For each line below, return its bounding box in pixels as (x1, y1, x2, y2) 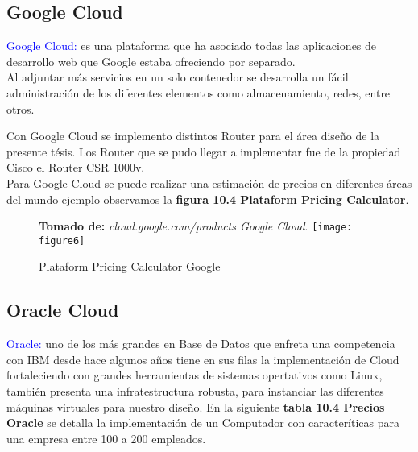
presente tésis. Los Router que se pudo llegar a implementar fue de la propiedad (6, 143, 401, 160)
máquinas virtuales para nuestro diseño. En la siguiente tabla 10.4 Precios (6, 398, 385, 415)
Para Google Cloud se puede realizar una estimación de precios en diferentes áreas (6, 174, 412, 191)
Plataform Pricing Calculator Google (39, 258, 221, 275)
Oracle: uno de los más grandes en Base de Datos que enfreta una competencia (6, 335, 395, 352)
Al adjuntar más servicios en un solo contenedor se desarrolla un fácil (6, 68, 349, 85)
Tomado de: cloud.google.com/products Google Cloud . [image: (39, 218, 353, 234)
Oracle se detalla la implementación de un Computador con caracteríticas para (6, 414, 400, 431)
